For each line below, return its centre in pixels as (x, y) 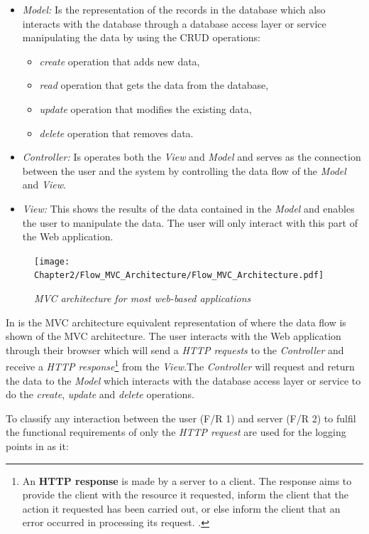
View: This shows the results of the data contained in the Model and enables (188, 208)
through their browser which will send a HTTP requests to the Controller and (175, 349)
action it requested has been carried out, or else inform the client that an (181, 508)
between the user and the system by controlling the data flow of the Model (184, 170)
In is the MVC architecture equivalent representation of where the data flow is (176, 322)
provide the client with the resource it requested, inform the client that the (186, 495)
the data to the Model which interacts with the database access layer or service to (183, 380)
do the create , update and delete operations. (100, 394)
